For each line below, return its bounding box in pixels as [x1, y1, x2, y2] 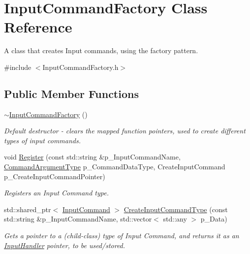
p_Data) [200, 214, 227, 224]
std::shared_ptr [4, 204, 51, 214]
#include [4, 62, 31, 72]
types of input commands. [4, 135, 81, 145]
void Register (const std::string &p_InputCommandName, [4, 152, 181, 162]
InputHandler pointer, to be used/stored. [4, 240, 125, 250]
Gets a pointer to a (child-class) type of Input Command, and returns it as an [4, 230, 239, 241]
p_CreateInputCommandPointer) [4, 171, 105, 181]
